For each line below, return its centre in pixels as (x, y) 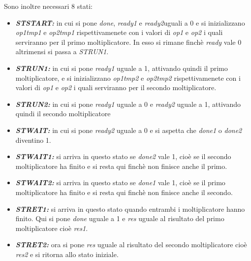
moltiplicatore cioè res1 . (52, 228)
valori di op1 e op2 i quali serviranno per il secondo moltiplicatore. (116, 87)
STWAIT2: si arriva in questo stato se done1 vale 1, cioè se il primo (120, 182)
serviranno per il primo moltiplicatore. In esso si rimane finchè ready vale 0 (128, 42)
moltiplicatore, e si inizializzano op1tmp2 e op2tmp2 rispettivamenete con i (128, 78)
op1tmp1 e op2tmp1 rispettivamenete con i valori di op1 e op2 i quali (119, 32)
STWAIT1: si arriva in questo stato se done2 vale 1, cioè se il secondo (123, 156)
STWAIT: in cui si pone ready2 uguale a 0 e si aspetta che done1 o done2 (129, 130)
